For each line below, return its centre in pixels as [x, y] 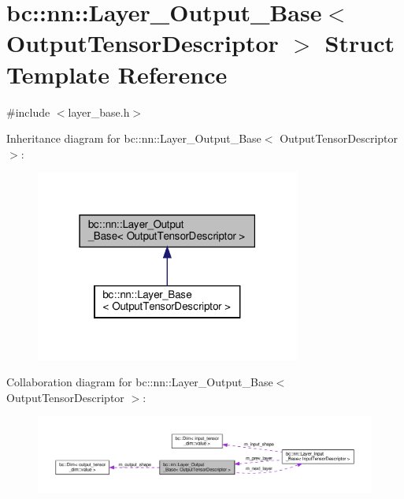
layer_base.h [99, 112]
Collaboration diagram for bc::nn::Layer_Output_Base [140, 382]
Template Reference [117, 74]
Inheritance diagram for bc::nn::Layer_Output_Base [134, 138]
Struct [360, 43]
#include [28, 112]
